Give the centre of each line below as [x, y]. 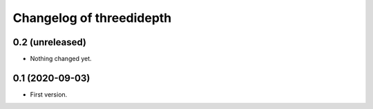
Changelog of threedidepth [92, 18]
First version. [49, 94]
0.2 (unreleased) [49, 42]
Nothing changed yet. [61, 59]
